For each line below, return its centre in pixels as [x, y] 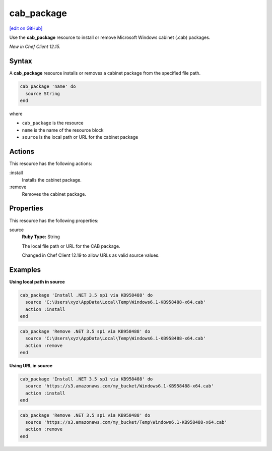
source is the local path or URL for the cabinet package [80, 137]
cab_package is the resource [53, 123]
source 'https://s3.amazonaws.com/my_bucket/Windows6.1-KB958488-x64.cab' [120, 386]
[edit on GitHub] [26, 28]
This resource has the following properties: [54, 220]
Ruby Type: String [41, 237]
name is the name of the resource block [63, 130]
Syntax [21, 61]
